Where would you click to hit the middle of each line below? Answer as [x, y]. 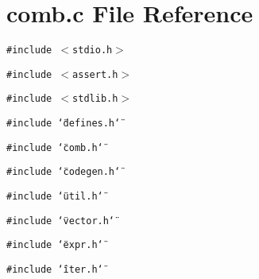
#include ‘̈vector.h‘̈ [61, 221]
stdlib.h [95, 99]
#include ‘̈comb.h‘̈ [55, 147]
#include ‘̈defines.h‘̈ [64, 124]
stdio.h [93, 50]
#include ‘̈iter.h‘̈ [55, 270]
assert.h [95, 74]
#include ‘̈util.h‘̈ [55, 197]
